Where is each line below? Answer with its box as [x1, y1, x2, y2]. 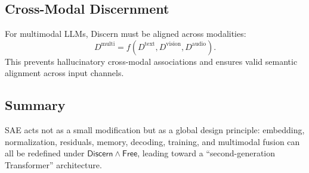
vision [166, 41, 181, 48]
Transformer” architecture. [5, 158, 102, 171]
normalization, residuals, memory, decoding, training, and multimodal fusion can [5, 135, 300, 147]
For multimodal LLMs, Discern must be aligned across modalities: [5, 27, 246, 40]
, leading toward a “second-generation [137, 147, 276, 159]
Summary [5, 96, 66, 114]
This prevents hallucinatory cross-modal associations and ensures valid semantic [5, 55, 298, 67]
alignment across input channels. [5, 67, 124, 79]
